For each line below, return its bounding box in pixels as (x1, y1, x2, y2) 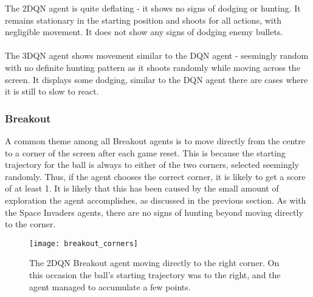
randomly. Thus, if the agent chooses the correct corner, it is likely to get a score (5, 170, 306, 182)
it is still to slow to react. (5, 85, 99, 98)
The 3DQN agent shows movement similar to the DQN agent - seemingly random (5, 49, 309, 62)
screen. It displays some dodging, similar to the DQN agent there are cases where (5, 73, 308, 85)
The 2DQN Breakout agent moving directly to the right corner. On (29, 256, 280, 269)
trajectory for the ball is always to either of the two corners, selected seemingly (5, 158, 299, 171)
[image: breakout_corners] (29, 239, 138, 248)
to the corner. (5, 218, 56, 230)
